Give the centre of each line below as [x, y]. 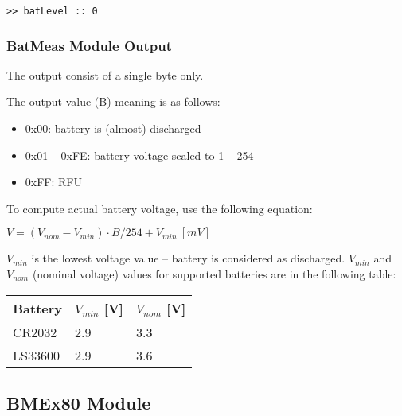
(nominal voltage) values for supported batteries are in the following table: [214, 274]
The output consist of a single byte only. [105, 74]
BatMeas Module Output [90, 45]
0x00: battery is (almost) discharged [113, 128]
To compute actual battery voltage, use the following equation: [160, 208]
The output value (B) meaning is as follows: [113, 101]
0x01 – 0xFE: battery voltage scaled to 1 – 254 [139, 155]
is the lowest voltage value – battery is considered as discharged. [188, 258]
